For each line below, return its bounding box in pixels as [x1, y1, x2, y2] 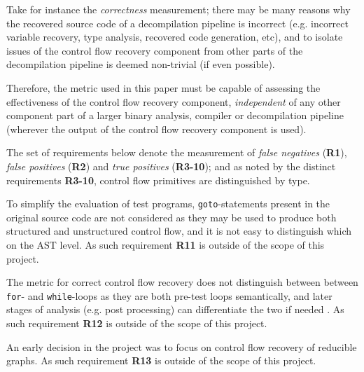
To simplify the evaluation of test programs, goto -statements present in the [6, 196, 330, 211]
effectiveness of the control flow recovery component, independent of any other [6, 94, 341, 109]
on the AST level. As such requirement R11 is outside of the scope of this [6, 237, 325, 252]
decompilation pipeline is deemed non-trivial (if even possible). [6, 57, 275, 71]
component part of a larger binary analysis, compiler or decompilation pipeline [6, 108, 344, 123]
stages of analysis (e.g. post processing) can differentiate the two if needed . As [6, 302, 344, 317]
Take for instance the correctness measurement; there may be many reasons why [6, 2, 351, 16]
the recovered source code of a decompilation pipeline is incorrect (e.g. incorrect [6, 15, 349, 30]
